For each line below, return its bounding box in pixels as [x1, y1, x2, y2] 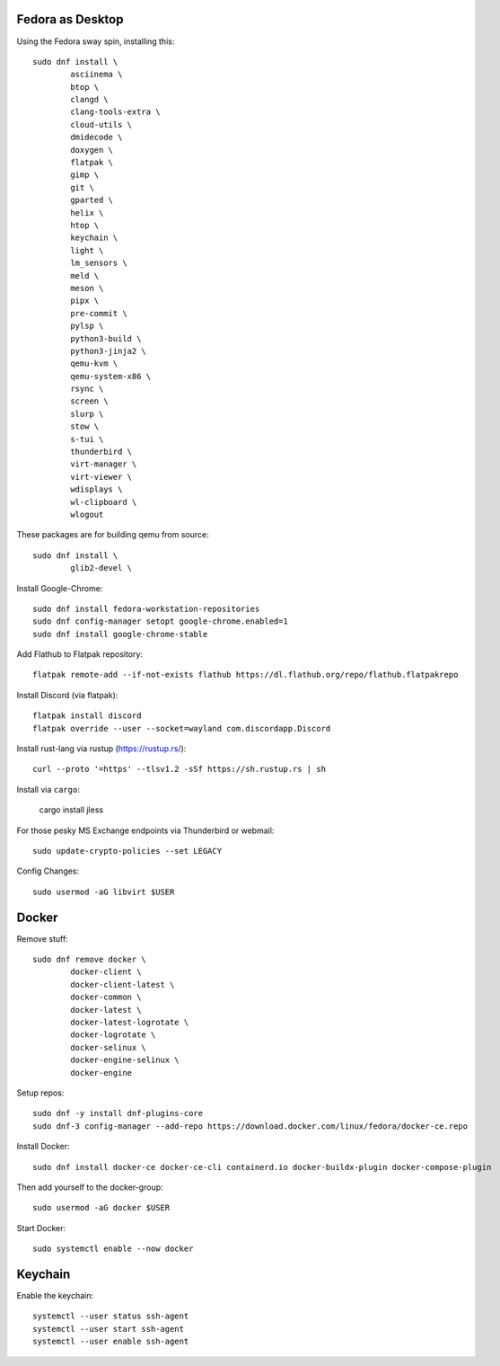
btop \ [70, 82, 100, 92]
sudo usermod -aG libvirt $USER [32, 886, 175, 897]
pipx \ [70, 296, 100, 306]
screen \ [70, 396, 109, 406]
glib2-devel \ [70, 563, 133, 573]
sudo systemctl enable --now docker [32, 1244, 194, 1254]
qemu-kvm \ [70, 359, 118, 368]
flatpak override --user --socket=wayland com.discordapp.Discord [32, 723, 331, 733]
